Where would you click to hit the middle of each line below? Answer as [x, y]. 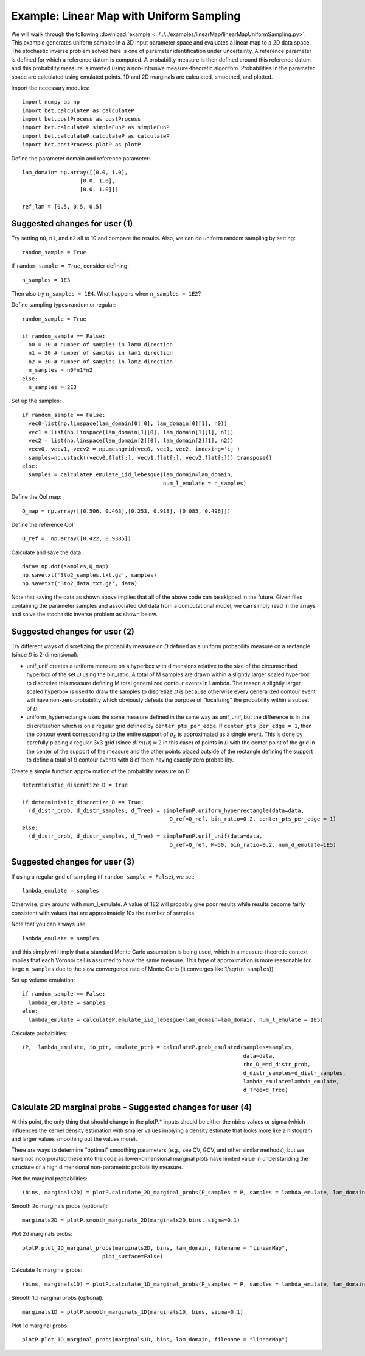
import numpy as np [51, 102]
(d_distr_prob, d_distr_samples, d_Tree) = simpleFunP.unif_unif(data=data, [145, 836]
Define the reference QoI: [43, 525]
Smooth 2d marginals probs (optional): [59, 1206]
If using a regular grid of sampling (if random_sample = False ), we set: [103, 876]
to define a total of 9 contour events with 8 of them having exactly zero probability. [130, 760]
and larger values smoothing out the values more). [75, 1139]
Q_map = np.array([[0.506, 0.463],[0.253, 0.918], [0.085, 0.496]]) [126, 511]
